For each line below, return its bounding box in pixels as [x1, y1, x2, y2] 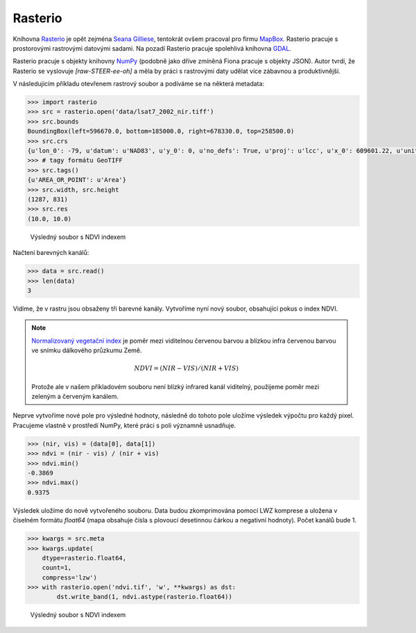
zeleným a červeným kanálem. [31, 393, 119, 401]
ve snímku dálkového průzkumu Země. [31, 346, 142, 354]
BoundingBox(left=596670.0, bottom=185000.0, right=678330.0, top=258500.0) [27, 127, 295, 135]
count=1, [42, 564, 72, 572]
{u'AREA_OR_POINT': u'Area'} [27, 176, 127, 184]
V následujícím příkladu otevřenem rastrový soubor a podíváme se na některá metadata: [12, 80, 265, 88]
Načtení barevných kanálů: [12, 249, 89, 257]
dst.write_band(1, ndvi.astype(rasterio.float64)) [56, 593, 232, 601]
